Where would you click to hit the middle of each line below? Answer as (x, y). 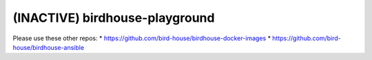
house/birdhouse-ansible (49, 47)
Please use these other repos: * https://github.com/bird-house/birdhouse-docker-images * (142, 38)
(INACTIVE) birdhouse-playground (114, 18)
